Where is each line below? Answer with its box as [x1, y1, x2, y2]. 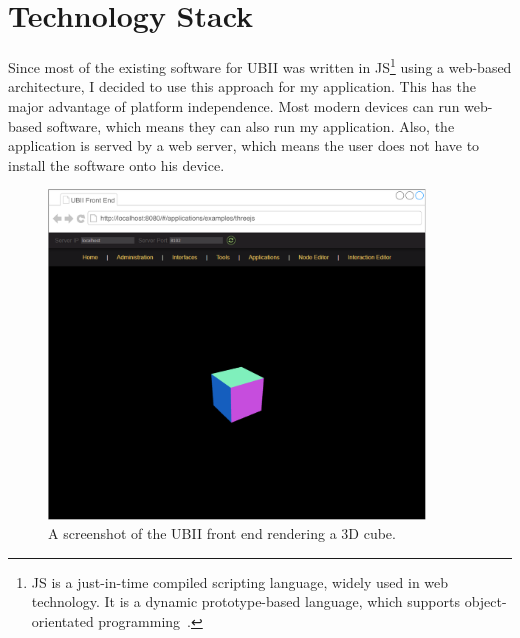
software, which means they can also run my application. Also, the [46, 115, 455, 136]
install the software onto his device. [8, 154, 225, 175]
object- [464, 591, 507, 612]
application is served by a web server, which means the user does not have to [8, 135, 480, 156]
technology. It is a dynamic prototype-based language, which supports [31, 591, 460, 612]
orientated [31, 611, 94, 632]
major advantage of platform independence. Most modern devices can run [8, 95, 460, 116]
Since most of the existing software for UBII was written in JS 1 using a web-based [8, 54, 512, 77]
